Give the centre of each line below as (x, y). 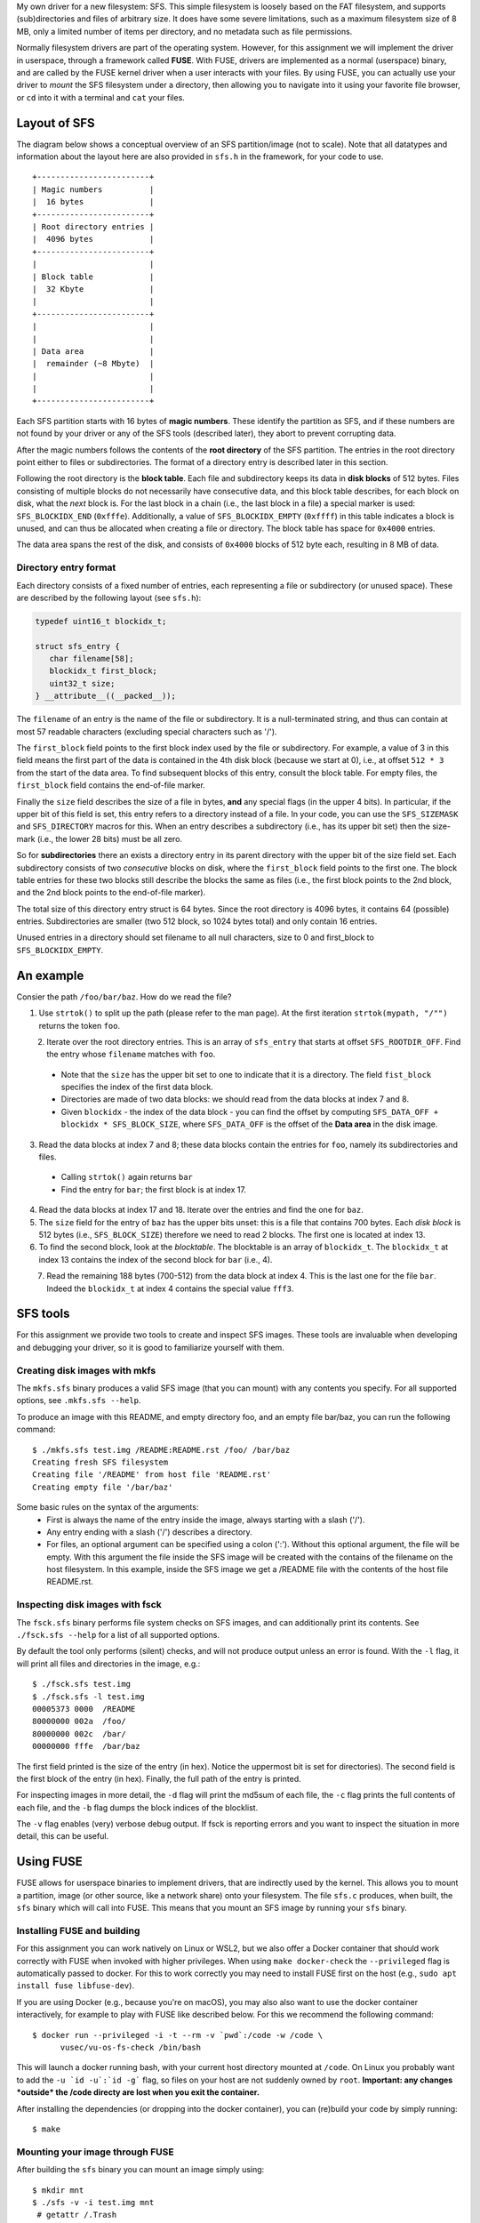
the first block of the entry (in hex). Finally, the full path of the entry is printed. (159, 1778)
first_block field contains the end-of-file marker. (111, 785)
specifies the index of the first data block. (137, 1087)
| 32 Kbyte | (93, 289)
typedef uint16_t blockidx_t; (101, 621)
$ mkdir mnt (58, 2190)
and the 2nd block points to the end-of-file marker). (111, 893)
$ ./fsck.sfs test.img (82, 1684)
